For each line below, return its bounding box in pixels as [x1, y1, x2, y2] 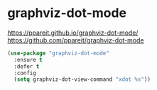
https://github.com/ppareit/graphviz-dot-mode [7, 35, 144, 44]
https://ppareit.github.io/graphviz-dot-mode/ [7, 28, 139, 37]
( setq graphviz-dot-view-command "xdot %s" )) [13, 76, 151, 83]
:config [13, 69, 37, 77]
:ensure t [13, 56, 43, 63]
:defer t [13, 62, 40, 70]
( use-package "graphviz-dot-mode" [7, 50, 110, 57]
